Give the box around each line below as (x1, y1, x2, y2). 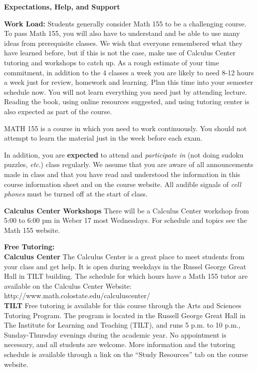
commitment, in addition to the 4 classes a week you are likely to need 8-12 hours (4, 67, 254, 77)
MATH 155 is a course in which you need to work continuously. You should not (4, 123, 247, 133)
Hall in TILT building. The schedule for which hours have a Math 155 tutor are (4, 271, 248, 281)
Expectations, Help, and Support (4, 1, 120, 11)
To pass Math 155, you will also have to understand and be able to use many (4, 28, 240, 38)
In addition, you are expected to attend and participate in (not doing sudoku (4, 149, 244, 160)
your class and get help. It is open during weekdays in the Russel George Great (4, 261, 247, 271)
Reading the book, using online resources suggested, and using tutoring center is (4, 96, 250, 107)
